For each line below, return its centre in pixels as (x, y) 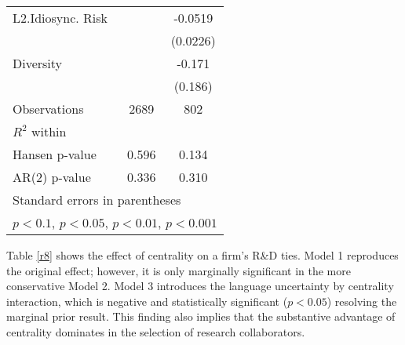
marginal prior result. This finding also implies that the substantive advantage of (201, 316)
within (49, 131)
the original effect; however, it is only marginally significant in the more (179, 270)
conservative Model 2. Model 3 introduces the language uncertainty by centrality (200, 286)
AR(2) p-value (52, 177)
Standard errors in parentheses (97, 200)
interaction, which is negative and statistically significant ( (147, 301)
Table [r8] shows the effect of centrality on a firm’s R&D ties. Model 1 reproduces (202, 255)
